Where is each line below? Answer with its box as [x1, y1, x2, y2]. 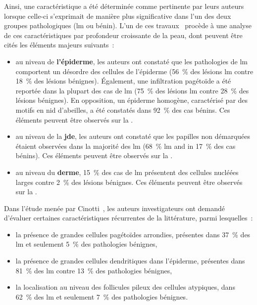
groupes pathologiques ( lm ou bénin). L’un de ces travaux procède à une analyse [4, 20, 252, 31]
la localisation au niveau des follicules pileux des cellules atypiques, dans [15, 282, 235, 292]
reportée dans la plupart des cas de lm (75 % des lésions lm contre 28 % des [15, 85, 249, 95]
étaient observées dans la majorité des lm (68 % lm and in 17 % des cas [15, 140, 236, 151]
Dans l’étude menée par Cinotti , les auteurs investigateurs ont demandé [4, 203, 225, 213]
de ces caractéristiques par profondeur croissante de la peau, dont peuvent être [4, 30, 243, 40]
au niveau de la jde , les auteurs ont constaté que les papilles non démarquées [15, 131, 251, 141]
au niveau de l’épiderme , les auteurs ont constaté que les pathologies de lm [15, 56, 248, 66]
